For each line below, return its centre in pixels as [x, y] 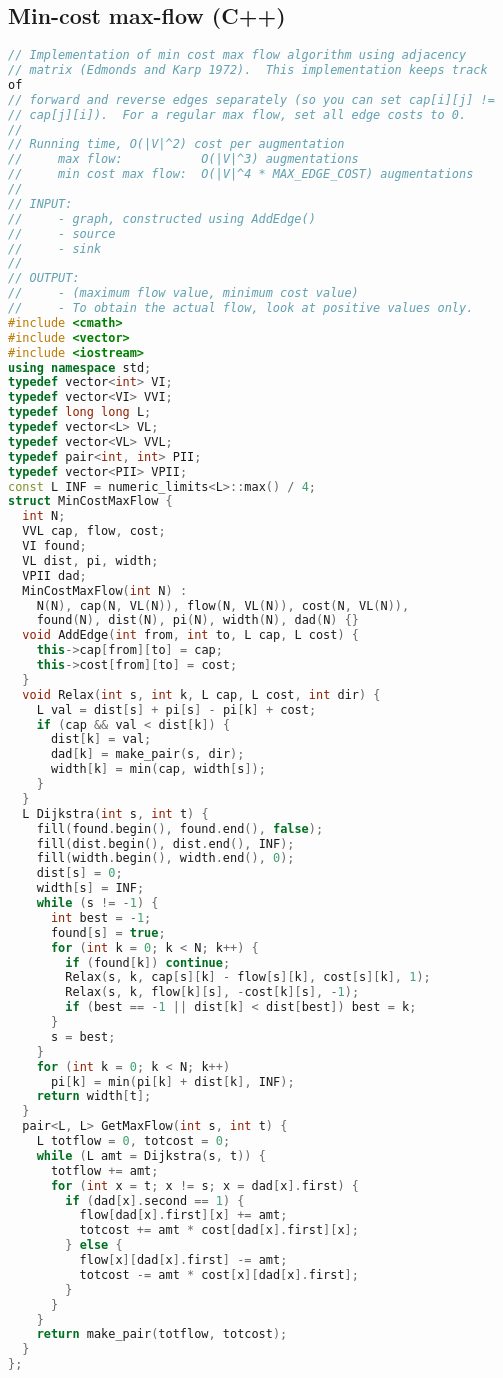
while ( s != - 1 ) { [97, 903]
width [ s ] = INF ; [90, 888]
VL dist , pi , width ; [90, 560]
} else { [94, 1245]
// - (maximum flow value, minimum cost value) [183, 293]
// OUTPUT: [44, 278]
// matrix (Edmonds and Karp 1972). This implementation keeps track [248, 70]
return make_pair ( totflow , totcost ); [162, 1334]
